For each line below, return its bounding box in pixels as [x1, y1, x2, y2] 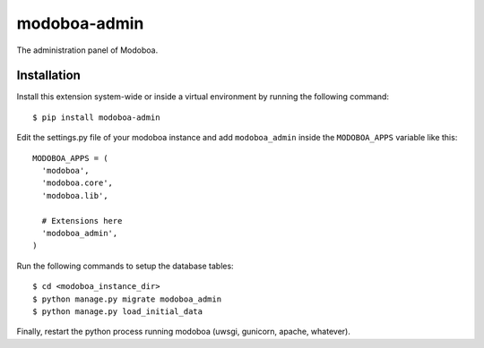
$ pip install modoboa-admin [32, 112, 160, 123]
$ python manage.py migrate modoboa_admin [32, 293, 222, 304]
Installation [16, 68, 81, 83]
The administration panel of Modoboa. [16, 45, 159, 55]
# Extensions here [41, 216, 123, 225]
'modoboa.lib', [41, 191, 108, 200]
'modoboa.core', [41, 178, 114, 188]
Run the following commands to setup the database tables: [16, 260, 234, 271]
